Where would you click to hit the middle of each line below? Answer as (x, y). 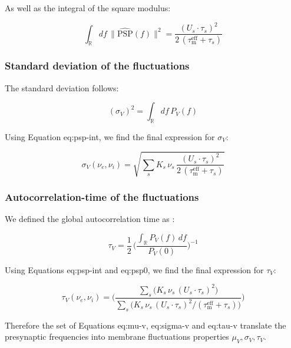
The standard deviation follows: (62, 87)
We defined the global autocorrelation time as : (90, 219)
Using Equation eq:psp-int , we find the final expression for (110, 136)
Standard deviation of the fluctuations (97, 66)
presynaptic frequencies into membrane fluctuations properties (117, 337)
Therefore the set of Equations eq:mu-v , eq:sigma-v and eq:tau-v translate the (145, 325)
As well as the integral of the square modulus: (88, 8)
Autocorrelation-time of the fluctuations (102, 197)
